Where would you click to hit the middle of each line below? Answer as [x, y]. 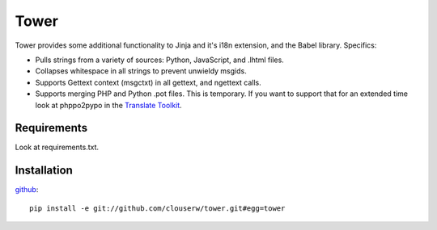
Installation [44, 171]
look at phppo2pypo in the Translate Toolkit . [108, 105]
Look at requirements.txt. [57, 147]
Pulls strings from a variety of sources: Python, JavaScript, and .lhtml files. [160, 60]
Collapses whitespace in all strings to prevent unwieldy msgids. [141, 71]
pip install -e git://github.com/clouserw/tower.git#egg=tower [157, 208]
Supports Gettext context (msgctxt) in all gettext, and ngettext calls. [148, 82]
